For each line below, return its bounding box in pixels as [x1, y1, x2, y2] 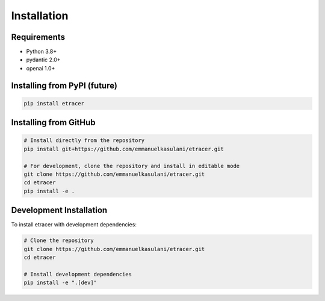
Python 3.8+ [26, 48, 57, 55]
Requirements [11, 32, 66, 42]
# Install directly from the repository [23, 137, 144, 144]
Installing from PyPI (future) [11, 80, 117, 90]
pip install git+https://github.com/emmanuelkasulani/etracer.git [23, 145, 224, 152]
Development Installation [11, 205, 108, 216]
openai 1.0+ [26, 64, 55, 72]
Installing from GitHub [11, 117, 96, 128]
